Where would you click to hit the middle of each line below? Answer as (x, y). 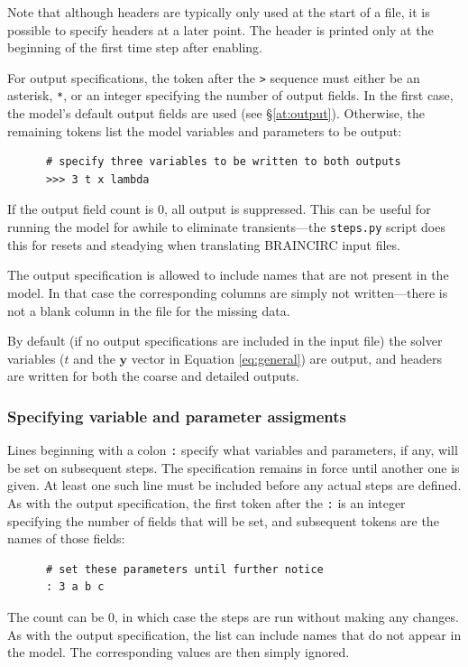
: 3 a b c (75, 587)
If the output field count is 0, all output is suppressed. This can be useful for (219, 209)
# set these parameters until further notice (184, 569)
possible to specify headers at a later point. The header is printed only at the (220, 29)
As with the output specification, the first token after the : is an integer (206, 502)
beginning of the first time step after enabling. (135, 47)
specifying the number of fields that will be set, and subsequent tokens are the (223, 520)
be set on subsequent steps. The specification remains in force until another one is (234, 467)
